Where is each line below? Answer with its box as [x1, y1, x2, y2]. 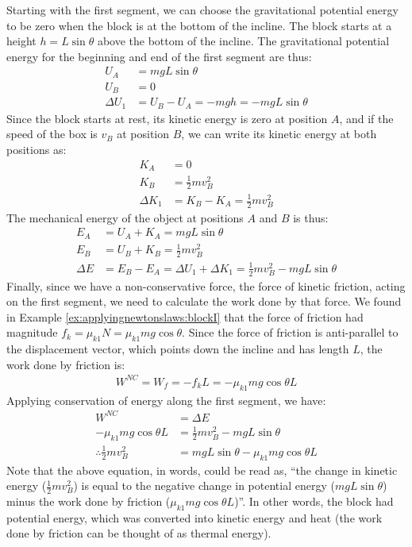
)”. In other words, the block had [234, 493, 394, 509]
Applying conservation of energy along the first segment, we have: [6, 391, 326, 408]
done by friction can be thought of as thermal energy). [6, 525, 271, 541]
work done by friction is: [6, 356, 125, 372]
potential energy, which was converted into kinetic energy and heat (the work [6, 509, 383, 526]
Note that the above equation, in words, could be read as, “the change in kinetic [6, 461, 398, 478]
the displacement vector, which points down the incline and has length [6, 341, 349, 357]
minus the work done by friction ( [6, 493, 171, 509]
